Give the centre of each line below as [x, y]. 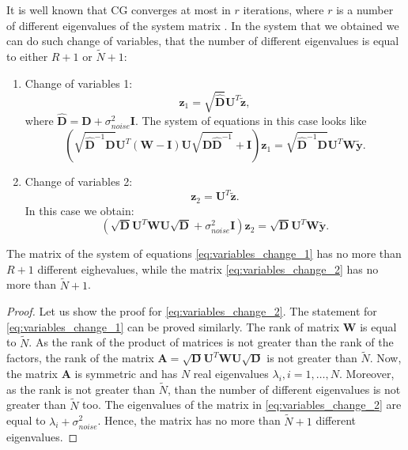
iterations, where [283, 9]
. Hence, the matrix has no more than [189, 420]
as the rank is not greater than [81, 389]
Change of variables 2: [79, 182]
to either [27, 56]
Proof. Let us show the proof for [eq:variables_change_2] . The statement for [192, 311]
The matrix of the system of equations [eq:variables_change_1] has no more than [204, 253]
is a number [365, 9]
